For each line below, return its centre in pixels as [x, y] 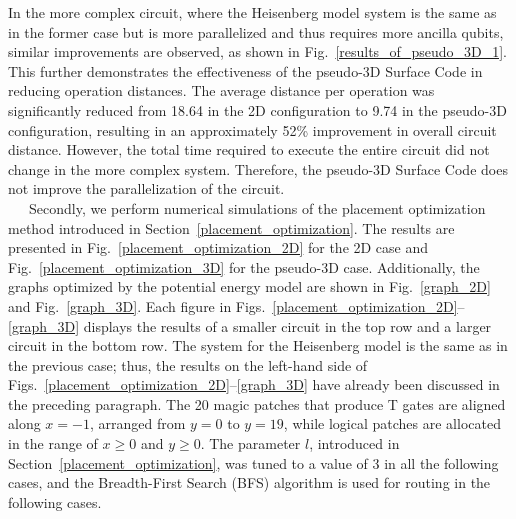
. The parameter [250, 443]
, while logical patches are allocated [392, 423]
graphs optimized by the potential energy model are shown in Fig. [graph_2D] [249, 286]
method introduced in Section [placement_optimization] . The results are [231, 227]
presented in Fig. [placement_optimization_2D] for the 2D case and [218, 247]
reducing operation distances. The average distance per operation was [221, 90]
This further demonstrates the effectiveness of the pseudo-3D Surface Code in [245, 70]
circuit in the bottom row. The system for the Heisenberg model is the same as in [258, 345]
